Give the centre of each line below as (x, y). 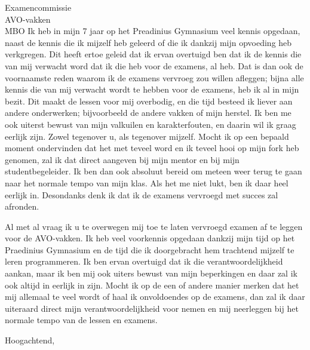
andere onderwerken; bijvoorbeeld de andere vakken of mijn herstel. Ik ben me (148, 113)
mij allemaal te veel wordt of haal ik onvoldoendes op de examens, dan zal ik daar (155, 297)
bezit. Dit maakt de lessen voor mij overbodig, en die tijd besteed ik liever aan (149, 101)
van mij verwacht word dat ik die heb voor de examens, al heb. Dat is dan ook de (154, 65)
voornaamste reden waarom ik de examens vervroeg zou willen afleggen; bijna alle (154, 77)
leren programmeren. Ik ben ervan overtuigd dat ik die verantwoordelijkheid (144, 261)
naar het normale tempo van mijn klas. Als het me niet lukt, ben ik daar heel (147, 182)
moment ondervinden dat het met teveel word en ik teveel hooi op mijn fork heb (152, 148)
